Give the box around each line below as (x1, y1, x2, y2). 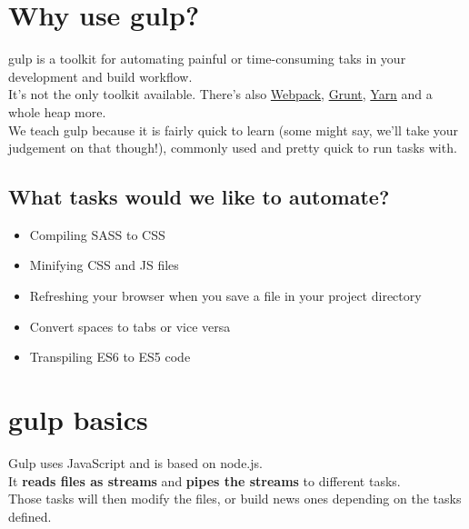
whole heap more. (8, 102, 106, 121)
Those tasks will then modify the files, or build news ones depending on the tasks (8, 489, 462, 508)
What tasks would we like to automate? (8, 183, 390, 211)
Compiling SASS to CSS (29, 225, 165, 244)
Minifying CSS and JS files (29, 255, 179, 274)
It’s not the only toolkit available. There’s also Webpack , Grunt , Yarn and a (8, 85, 433, 104)
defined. (8, 506, 52, 525)
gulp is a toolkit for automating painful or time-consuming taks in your (8, 49, 406, 68)
